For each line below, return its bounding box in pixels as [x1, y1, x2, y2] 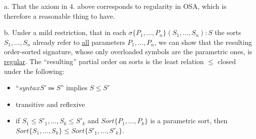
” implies [60, 82, 88, 93]
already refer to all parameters [33, 36, 125, 47]
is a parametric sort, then [150, 115, 228, 126]
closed [217, 56, 236, 66]
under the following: [4, 66, 65, 76]
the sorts [214, 27, 241, 37]
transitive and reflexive [15, 99, 85, 109]
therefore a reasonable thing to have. [4, 10, 115, 21]
